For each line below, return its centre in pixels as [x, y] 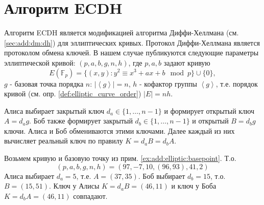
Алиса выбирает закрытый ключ [54, 110]
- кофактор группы [168, 83]
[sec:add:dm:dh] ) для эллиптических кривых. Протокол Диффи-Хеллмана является [132, 42]
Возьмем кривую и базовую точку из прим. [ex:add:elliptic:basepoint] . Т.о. [120, 158]
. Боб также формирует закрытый [81, 121]
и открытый [210, 121]
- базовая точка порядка [47, 83]
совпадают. [90, 196]
